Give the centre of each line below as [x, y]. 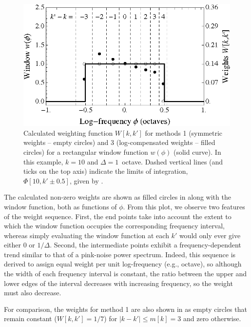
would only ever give [210, 235]
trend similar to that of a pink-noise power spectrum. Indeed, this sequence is [120, 254]
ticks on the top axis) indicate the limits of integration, [106, 171]
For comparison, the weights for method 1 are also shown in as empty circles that [125, 309]
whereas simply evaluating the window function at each [87, 235]
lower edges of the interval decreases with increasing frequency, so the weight [118, 283]
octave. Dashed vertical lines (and [173, 161]
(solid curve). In [197, 152]
